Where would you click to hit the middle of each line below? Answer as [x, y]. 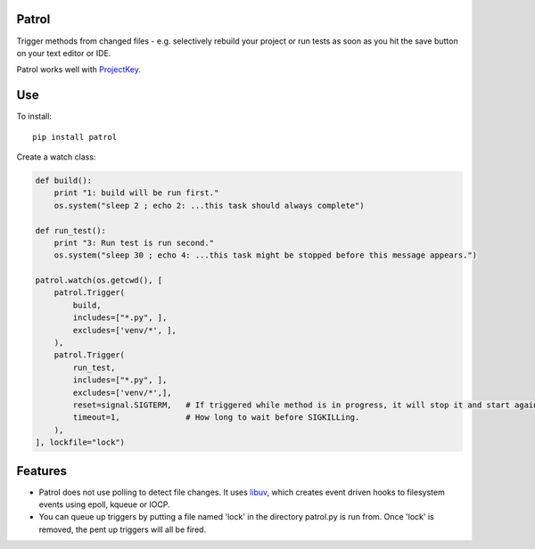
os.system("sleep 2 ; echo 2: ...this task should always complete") [209, 205]
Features [41, 471]
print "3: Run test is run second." [134, 242]
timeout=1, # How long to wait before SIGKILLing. [216, 418]
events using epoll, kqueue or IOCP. [104, 504]
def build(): [64, 180]
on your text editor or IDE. [64, 53]
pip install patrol [75, 137]
